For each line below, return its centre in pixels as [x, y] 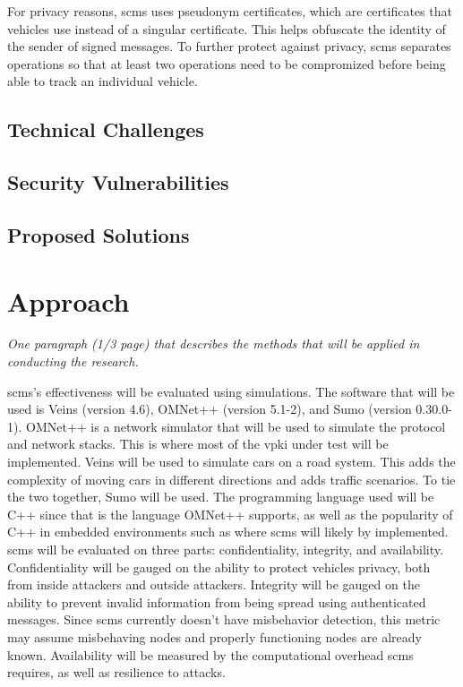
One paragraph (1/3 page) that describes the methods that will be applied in [214, 343]
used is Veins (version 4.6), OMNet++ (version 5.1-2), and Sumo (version [210, 409]
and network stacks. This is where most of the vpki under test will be [198, 444]
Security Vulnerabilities [118, 182]
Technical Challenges [106, 129]
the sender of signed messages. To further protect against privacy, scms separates [229, 46]
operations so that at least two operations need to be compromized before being [227, 63]
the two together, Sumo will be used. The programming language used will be [221, 497]
